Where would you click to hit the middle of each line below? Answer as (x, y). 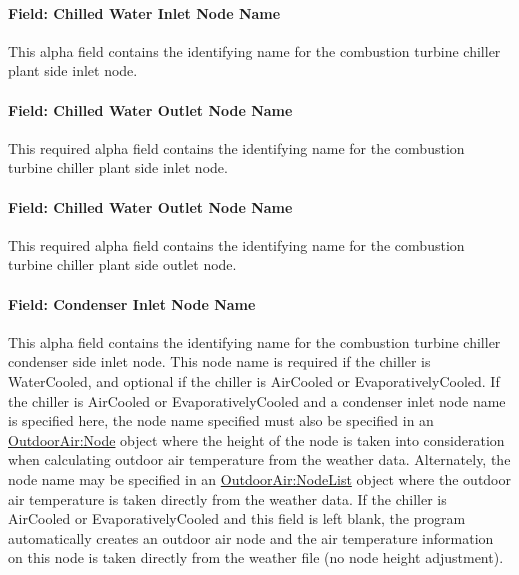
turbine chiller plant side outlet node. (122, 264)
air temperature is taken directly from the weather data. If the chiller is (227, 498)
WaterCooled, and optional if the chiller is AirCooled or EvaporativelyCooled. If (254, 380)
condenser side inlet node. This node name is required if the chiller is (219, 361)
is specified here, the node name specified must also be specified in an (221, 420)
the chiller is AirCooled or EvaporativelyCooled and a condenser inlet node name (257, 400)
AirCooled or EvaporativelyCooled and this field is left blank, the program (237, 518)
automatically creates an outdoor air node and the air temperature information (251, 537)
